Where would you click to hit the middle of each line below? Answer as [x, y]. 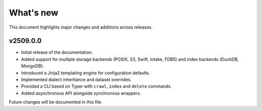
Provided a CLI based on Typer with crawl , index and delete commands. [96, 86]
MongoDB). [33, 66]
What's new [34, 13]
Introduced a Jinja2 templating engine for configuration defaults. [86, 73]
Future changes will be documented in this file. [56, 102]
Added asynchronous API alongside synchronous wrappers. [81, 93]
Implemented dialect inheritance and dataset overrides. [76, 79]
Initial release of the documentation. [57, 52]
